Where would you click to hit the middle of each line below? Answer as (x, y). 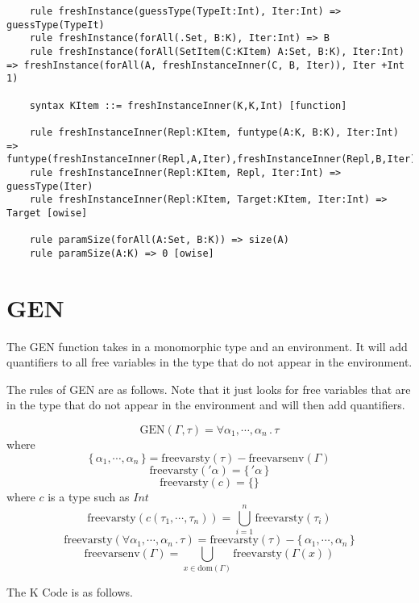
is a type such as (89, 496)
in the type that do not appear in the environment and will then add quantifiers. (206, 405)
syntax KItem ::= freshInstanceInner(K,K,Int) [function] (188, 105)
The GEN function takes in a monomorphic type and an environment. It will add (207, 346)
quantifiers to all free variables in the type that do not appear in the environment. (209, 362)
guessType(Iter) (50, 186)
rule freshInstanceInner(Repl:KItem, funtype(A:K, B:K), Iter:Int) (214, 132)
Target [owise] (47, 213)
